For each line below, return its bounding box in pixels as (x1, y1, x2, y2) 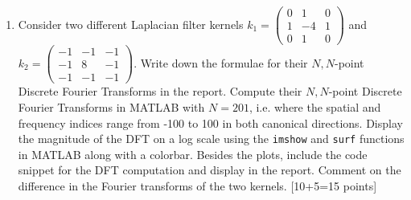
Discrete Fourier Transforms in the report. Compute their (18, 83, 302, 100)
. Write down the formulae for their (134, 54, 308, 71)
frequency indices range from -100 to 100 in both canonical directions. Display (18, 114, 403, 131)
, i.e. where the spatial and (249, 98, 381, 115)
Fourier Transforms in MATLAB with (18, 98, 205, 115)
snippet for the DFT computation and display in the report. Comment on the (18, 161, 401, 178)
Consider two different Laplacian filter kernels (18, 15, 244, 32)
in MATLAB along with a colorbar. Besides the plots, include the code (18, 145, 368, 162)
